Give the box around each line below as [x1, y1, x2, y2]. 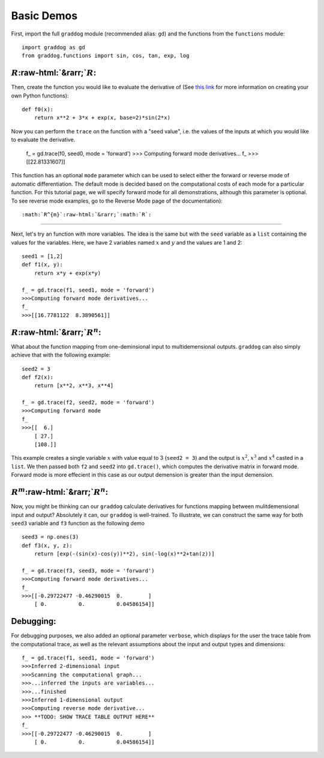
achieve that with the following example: [11, 352, 111, 359]
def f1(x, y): [22, 261, 63, 268]
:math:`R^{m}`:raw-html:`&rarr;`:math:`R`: [22, 211, 152, 218]
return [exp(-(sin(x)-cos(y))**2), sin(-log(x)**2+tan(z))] [34, 551, 215, 557]
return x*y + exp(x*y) [34, 269, 101, 277]
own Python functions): [11, 92, 69, 99]
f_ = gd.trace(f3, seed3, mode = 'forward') [22, 567, 155, 574]
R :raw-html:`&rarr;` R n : [11, 325, 101, 337]
